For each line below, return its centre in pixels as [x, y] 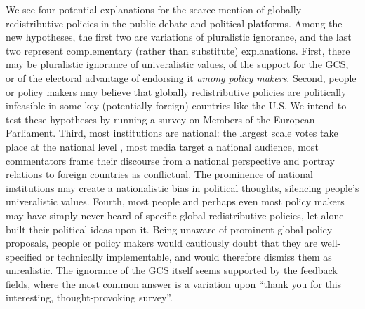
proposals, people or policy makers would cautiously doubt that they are [162, 243]
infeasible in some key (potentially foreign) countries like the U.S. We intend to [176, 105]
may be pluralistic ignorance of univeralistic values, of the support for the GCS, [177, 64]
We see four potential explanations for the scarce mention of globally [154, 9]
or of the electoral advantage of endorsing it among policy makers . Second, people [181, 77]
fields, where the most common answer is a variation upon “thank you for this [174, 283]
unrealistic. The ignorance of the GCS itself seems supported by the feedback [172, 270]
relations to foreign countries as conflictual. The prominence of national [159, 174]
